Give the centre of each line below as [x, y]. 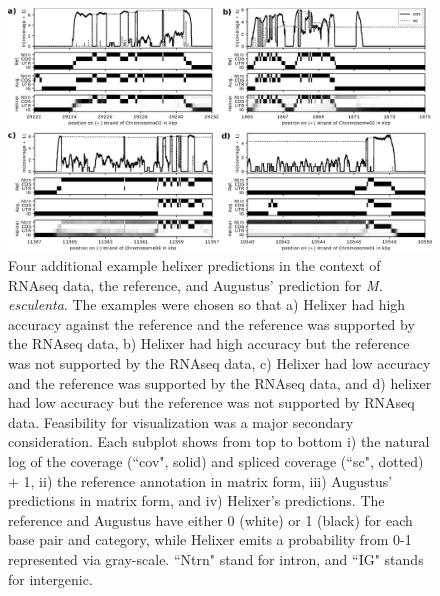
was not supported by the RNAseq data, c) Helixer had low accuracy [219, 363]
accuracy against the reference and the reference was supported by [211, 323]
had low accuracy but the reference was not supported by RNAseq [211, 402]
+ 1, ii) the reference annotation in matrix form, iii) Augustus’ [200, 480]
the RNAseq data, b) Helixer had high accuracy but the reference [209, 343]
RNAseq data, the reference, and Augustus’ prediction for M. [195, 284]
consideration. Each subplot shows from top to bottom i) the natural [219, 441]
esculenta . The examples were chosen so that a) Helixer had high [207, 304]
